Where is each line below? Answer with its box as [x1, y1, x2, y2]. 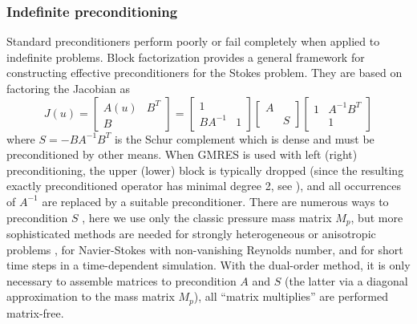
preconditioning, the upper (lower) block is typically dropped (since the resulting [6, 161, 404, 178]
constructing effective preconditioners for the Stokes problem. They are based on [6, 64, 403, 81]
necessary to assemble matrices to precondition [6, 272, 237, 289]
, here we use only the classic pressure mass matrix [82, 209, 332, 225]
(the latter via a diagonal [285, 272, 408, 289]
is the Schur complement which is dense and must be [114, 130, 374, 147]
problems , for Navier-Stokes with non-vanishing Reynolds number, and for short [6, 241, 403, 257]
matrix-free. [6, 304, 64, 321]
